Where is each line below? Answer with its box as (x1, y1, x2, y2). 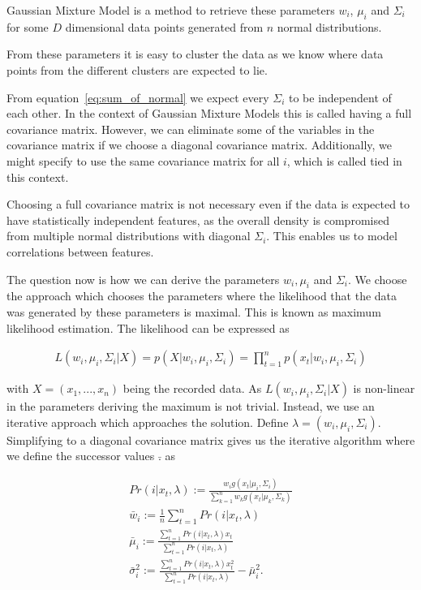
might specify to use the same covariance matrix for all (6, 152, 280, 169)
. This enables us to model (266, 227, 397, 244)
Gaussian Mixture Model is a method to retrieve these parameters (6, 2, 335, 18)
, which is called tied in (286, 152, 402, 169)
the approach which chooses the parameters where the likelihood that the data (6, 287, 397, 304)
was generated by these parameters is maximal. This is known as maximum (6, 303, 381, 320)
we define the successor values (6, 447, 155, 464)
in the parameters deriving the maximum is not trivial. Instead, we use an (6, 398, 375, 415)
